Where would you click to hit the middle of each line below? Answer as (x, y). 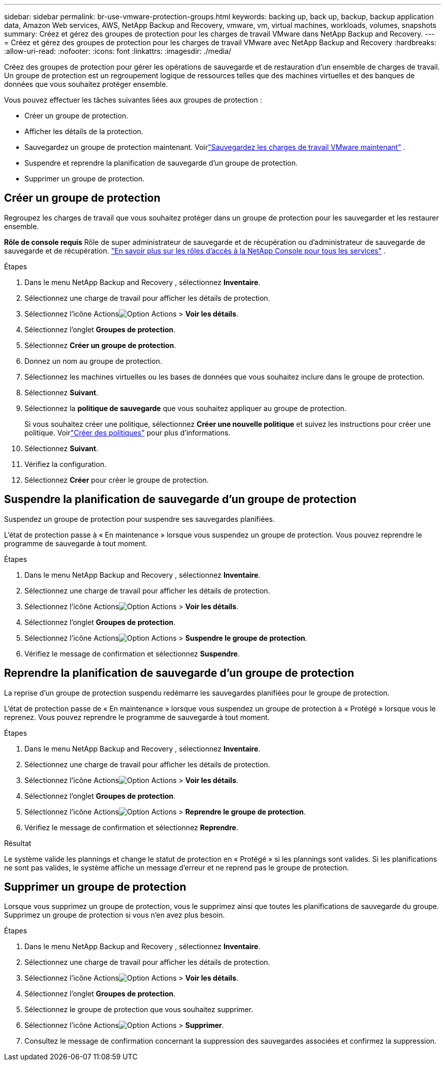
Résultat (18, 843)
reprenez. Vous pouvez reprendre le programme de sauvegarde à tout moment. (137, 717)
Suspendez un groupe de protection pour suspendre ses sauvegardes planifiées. (139, 519)
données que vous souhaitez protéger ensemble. (86, 84)
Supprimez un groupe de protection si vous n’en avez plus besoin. (115, 915)
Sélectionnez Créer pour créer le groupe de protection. (117, 480)
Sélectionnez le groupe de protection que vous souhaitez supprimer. (139, 1010)
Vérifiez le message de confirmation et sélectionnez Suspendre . (132, 653)
